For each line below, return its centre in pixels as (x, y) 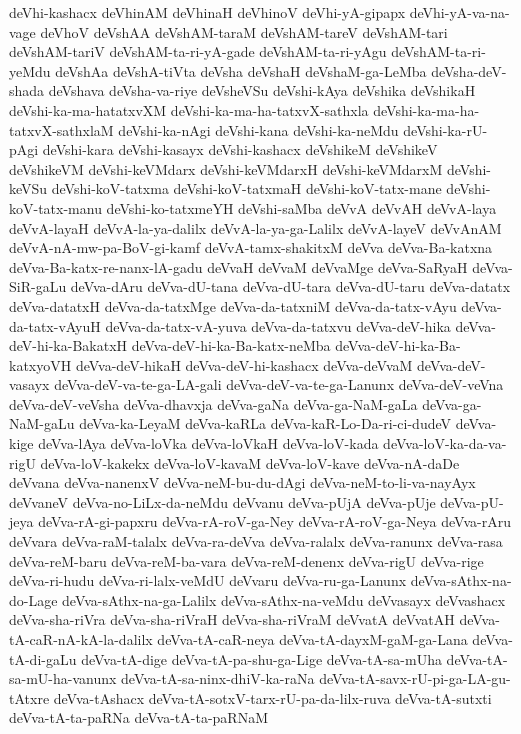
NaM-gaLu (42, 423)
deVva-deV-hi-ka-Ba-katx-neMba (231, 345)
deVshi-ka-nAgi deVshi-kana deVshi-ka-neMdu (258, 129)
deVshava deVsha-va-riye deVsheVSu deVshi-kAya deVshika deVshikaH (262, 90)
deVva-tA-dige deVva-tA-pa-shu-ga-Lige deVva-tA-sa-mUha (261, 658)
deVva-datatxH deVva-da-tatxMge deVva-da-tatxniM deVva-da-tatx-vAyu (233, 305)
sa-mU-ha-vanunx (63, 678)
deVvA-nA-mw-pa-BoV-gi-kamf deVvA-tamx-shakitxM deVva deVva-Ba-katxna (251, 247)
